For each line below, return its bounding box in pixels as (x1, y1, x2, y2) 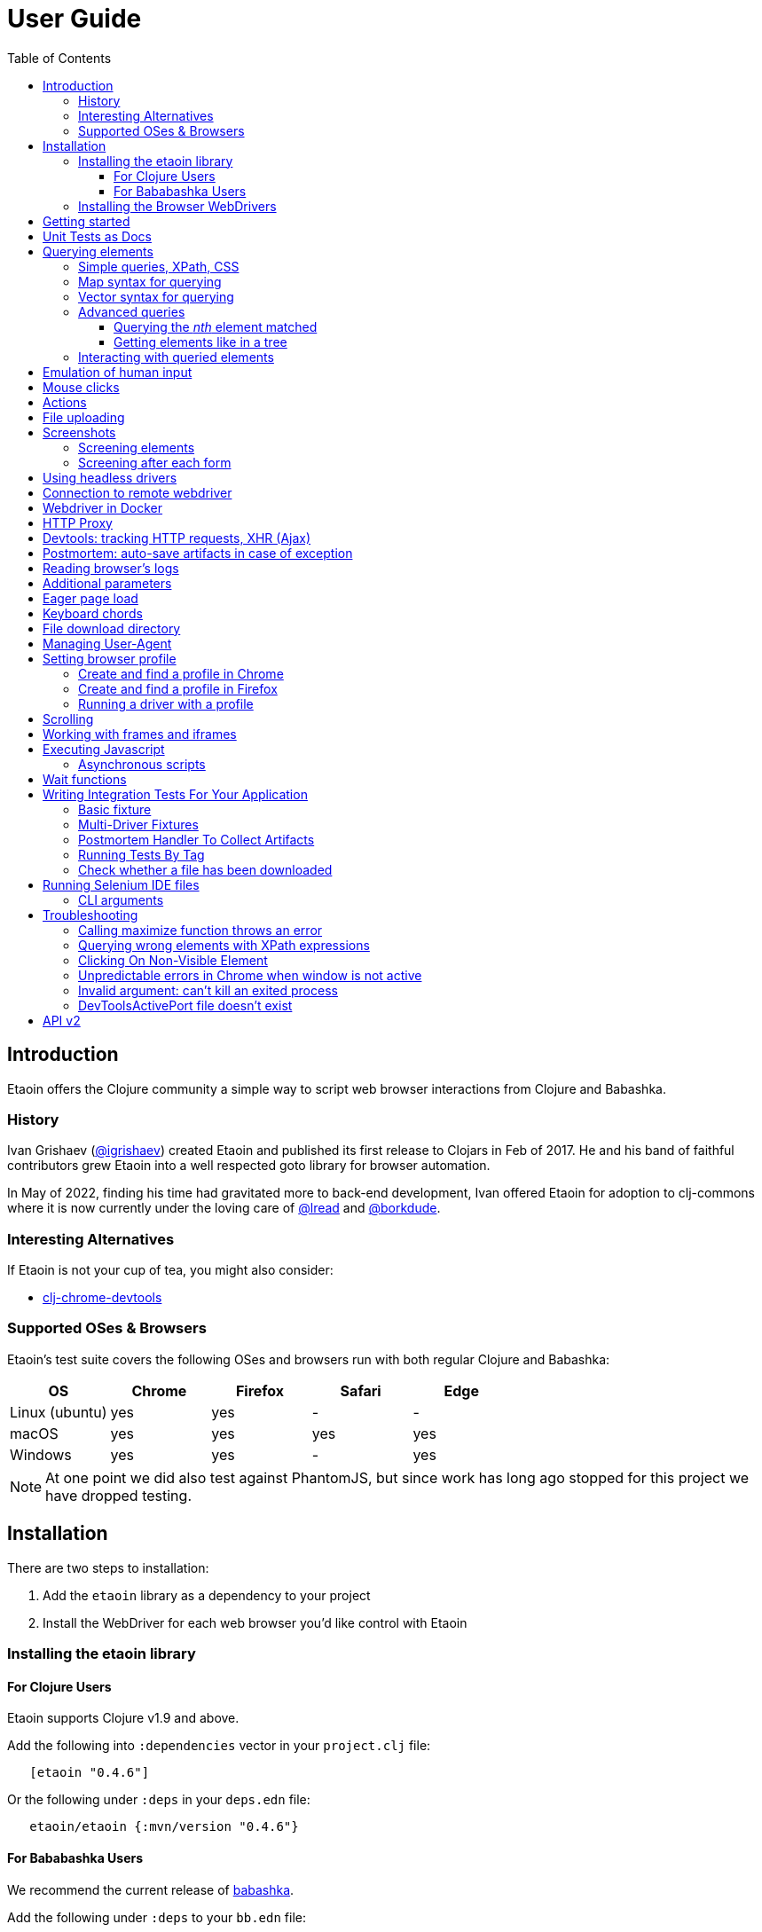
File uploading (43, 409, 125, 425)
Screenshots (43, 424, 116, 440)
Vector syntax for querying (78, 288, 234, 304)
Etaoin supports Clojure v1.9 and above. (7, 1710, 240, 1726)
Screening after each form (78, 454, 232, 470)
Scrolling (43, 711, 94, 726)
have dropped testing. (45, 1486, 192, 1504)
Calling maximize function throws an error (78, 922, 323, 938)
